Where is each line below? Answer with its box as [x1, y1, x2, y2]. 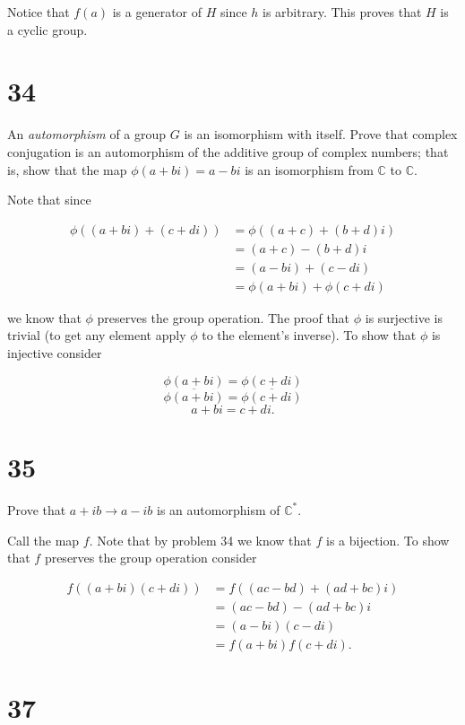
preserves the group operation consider [44, 548, 257, 567]
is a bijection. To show [326, 530, 450, 549]
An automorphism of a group [7, 125, 167, 144]
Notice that [7, 3, 70, 21]
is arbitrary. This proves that [263, 3, 422, 21]
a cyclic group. [7, 20, 88, 39]
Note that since [7, 190, 91, 209]
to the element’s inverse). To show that [202, 326, 417, 345]
